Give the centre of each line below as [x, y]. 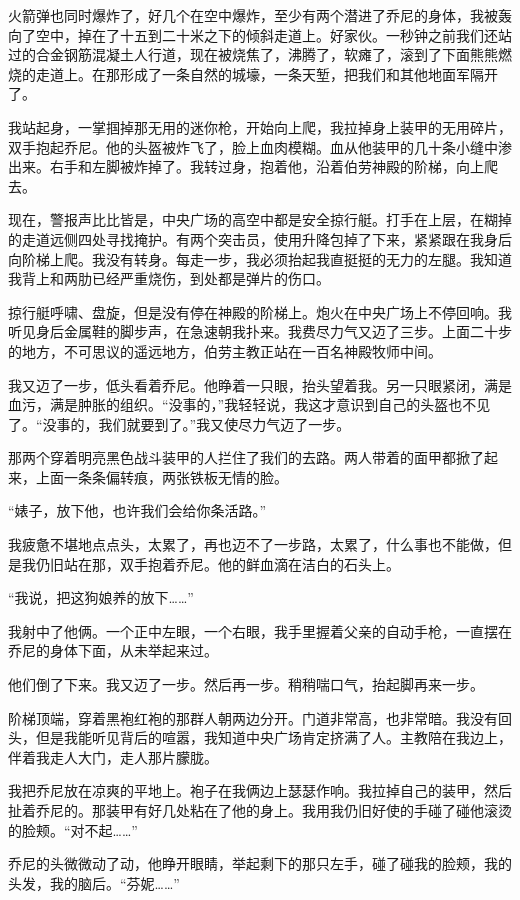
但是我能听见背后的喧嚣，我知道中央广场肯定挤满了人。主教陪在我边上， [273, 737]
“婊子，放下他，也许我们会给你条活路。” [137, 510]
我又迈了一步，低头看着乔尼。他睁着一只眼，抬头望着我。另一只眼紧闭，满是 [260, 384]
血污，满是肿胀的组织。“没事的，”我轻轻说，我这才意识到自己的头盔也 [235, 404]
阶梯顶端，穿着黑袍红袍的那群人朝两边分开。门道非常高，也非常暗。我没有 [253, 717]
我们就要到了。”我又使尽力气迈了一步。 [224, 423]
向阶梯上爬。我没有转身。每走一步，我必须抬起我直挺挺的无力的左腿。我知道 [260, 258]
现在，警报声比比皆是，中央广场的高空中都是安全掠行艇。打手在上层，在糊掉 [260, 219]
